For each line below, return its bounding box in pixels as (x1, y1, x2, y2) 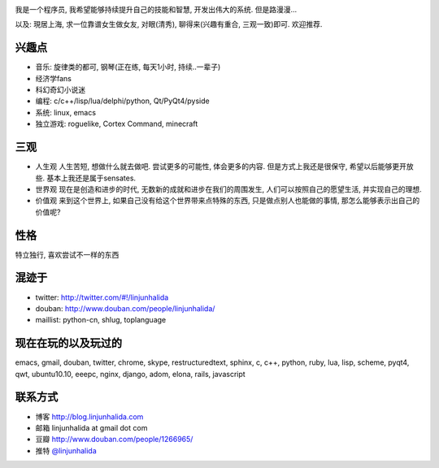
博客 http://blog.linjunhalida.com (35, 411, 144, 422)
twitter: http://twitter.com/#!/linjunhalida (35, 292, 169, 302)
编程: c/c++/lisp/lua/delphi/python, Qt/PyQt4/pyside (35, 96, 211, 106)
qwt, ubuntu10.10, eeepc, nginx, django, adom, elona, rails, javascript (15, 369, 246, 379)
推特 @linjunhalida (35, 445, 97, 455)
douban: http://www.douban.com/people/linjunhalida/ (35, 303, 215, 313)
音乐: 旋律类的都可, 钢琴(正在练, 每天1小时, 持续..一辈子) (35, 62, 221, 72)
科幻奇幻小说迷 (35, 85, 85, 95)
